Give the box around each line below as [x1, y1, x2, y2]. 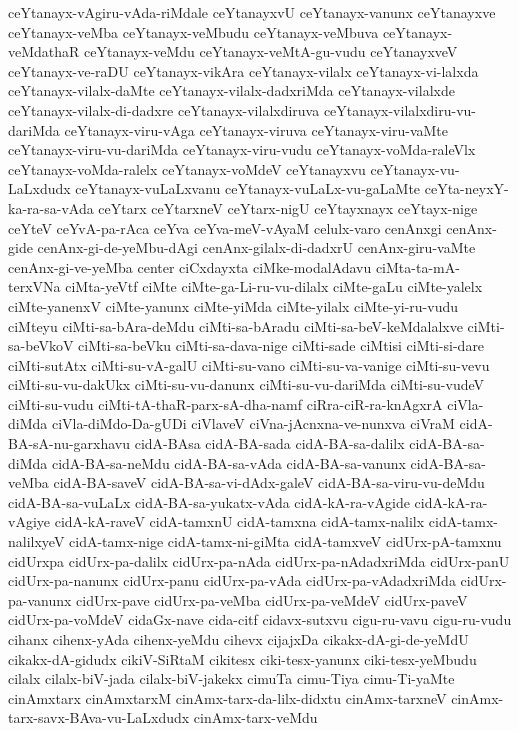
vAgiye [8, 511, 50, 532]
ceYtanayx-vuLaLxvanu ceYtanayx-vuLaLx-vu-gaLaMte [75, 178, 421, 199]
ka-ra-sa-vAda [8, 197, 94, 218]
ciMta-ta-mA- [375, 256, 460, 277]
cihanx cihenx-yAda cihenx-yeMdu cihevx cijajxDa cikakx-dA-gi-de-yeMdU [8, 629, 469, 649]
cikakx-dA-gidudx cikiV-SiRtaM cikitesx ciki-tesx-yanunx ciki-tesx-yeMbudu [8, 648, 477, 669]
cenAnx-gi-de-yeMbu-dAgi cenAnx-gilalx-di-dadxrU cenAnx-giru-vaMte [37, 237, 476, 258]
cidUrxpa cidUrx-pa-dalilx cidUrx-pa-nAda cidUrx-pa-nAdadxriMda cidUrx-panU [8, 550, 510, 571]
